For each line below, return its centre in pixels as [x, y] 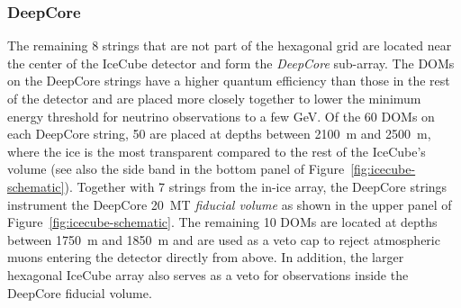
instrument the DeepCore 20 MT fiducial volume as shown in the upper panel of [230, 204]
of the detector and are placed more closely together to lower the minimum [214, 98]
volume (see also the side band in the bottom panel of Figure [176, 169]
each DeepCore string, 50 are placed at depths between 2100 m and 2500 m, [219, 134]
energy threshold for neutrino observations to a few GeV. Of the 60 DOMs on [221, 116]
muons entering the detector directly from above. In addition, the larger [206, 257]
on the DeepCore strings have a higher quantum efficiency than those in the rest [229, 81]
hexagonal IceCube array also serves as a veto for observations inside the [208, 274]
